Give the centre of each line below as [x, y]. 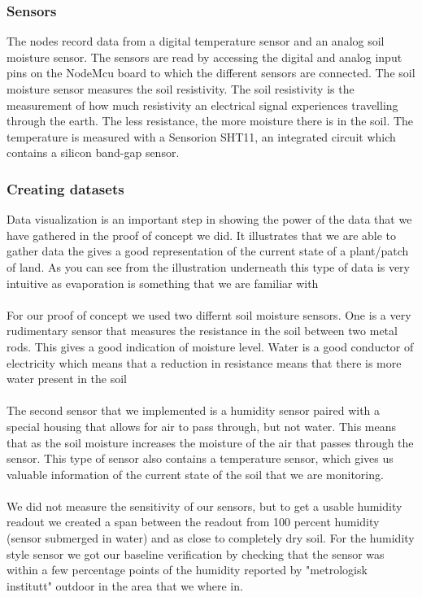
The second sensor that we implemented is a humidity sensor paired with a [194, 410]
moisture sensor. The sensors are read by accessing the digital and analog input [204, 57]
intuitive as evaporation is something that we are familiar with [163, 283]
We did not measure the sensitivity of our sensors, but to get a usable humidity [204, 505]
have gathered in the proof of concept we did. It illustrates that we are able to [202, 235]
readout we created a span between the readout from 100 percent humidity [193, 522]
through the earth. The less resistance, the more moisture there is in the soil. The [210, 121]
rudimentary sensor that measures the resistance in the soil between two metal [202, 331]
